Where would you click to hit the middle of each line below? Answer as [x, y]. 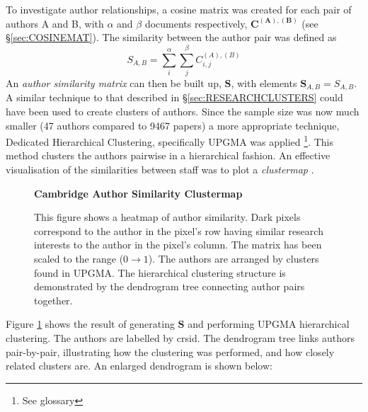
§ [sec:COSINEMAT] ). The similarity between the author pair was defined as [171, 37]
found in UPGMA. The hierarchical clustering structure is [160, 272]
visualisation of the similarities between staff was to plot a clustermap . [160, 169]
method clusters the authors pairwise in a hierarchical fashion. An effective [168, 155]
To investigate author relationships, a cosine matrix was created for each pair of [179, 9]
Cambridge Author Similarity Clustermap [138, 193]
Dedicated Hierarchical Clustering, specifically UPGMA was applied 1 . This [169, 141]
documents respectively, [196, 23]
